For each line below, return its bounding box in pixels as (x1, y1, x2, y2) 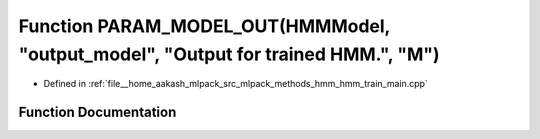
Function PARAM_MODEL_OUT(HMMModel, (18, 15, 390, 37)
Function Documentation (18, 104, 177, 121)
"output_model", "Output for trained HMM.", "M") (18, 43, 440, 65)
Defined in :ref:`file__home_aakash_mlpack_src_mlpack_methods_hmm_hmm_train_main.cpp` (43, 78, 429, 90)
